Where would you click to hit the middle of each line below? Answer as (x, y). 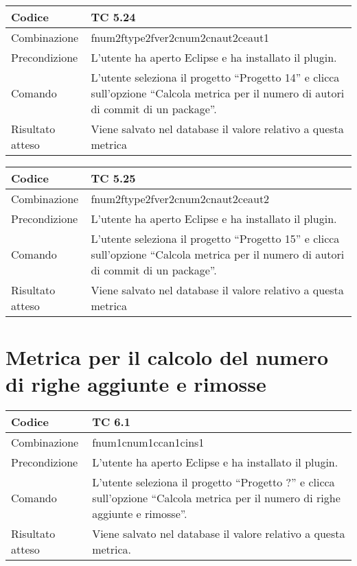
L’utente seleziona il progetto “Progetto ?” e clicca (214, 482)
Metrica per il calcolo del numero (167, 357)
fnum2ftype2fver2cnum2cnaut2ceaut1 (180, 37)
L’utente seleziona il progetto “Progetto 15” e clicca (215, 238)
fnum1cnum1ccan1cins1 (148, 443)
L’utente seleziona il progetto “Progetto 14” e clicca (215, 77)
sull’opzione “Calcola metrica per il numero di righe (216, 498)
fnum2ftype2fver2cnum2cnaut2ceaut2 (180, 199)
